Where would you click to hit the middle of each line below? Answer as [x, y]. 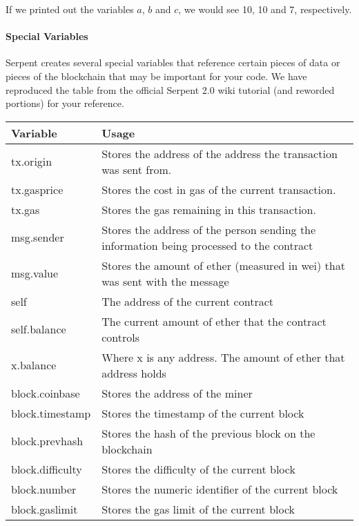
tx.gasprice [37, 189]
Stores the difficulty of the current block [198, 469]
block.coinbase [46, 393]
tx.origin [32, 162]
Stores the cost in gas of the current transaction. [219, 189]
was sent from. [137, 169]
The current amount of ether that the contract [214, 321]
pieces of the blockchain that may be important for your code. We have [156, 76]
